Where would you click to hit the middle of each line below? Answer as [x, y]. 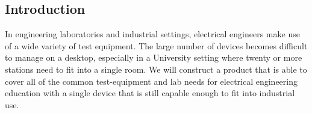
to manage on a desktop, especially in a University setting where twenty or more [154, 57]
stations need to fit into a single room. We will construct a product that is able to [156, 69]
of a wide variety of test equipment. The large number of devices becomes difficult [156, 45]
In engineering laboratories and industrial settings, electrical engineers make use [152, 34]
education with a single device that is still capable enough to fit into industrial [150, 93]
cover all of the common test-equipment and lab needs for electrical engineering [151, 81]
